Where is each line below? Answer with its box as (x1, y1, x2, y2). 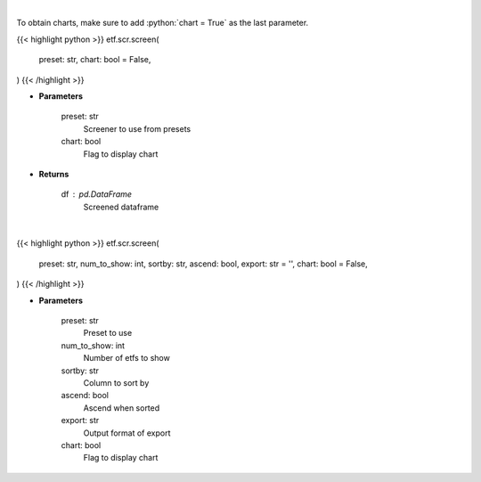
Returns (38, 168, 69, 179)
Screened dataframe (83, 201, 159, 212)
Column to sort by (83, 377, 150, 388)
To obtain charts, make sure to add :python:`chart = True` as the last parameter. (16, 18, 309, 29)
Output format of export (83, 428, 171, 438)
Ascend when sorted (83, 402, 160, 413)
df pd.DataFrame (61, 189, 133, 200)
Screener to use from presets (83, 123, 192, 134)
